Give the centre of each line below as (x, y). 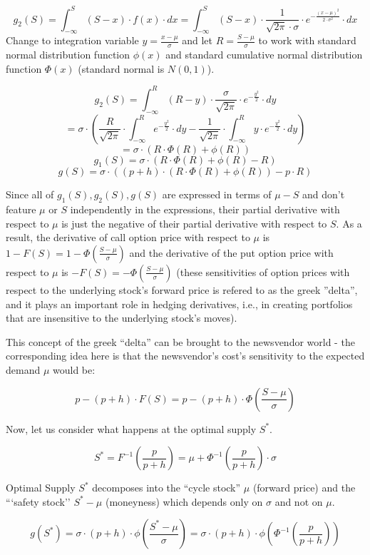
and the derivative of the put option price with (231, 252)
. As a (349, 223)
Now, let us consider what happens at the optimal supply (131, 428)
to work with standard (307, 40)
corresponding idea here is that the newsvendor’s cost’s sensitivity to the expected (185, 356)
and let (197, 40)
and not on (299, 501)
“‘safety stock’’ (38, 501)
